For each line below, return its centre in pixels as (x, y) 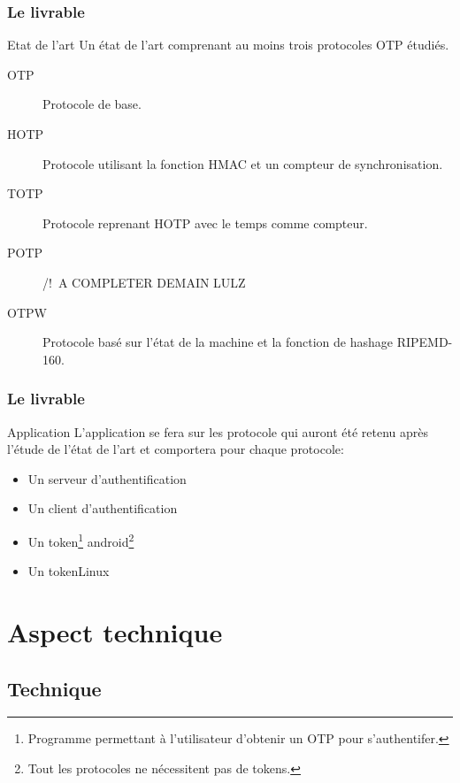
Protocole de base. (92, 104)
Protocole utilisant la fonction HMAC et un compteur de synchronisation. (243, 163)
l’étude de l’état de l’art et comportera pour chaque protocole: (176, 449)
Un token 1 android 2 (81, 540)
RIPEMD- (425, 342)
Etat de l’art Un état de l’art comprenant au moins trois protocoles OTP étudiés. (228, 45)
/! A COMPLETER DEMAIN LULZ (144, 282)
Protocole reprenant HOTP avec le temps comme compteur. (205, 223)
